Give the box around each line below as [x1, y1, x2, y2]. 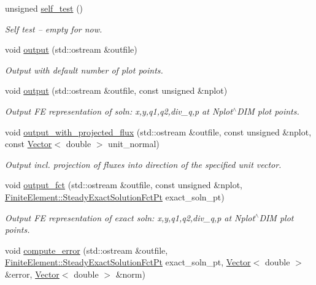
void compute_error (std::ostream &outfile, [5, 243, 168, 256]
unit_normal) [108, 137, 160, 150]
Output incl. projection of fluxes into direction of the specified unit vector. [5, 158, 282, 170]
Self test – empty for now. [5, 22, 102, 35]
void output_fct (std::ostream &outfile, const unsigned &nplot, [5, 178, 242, 191]
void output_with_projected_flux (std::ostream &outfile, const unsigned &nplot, [5, 125, 312, 138]
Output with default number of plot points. [5, 63, 163, 76]
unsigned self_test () [5, 2, 83, 14]
